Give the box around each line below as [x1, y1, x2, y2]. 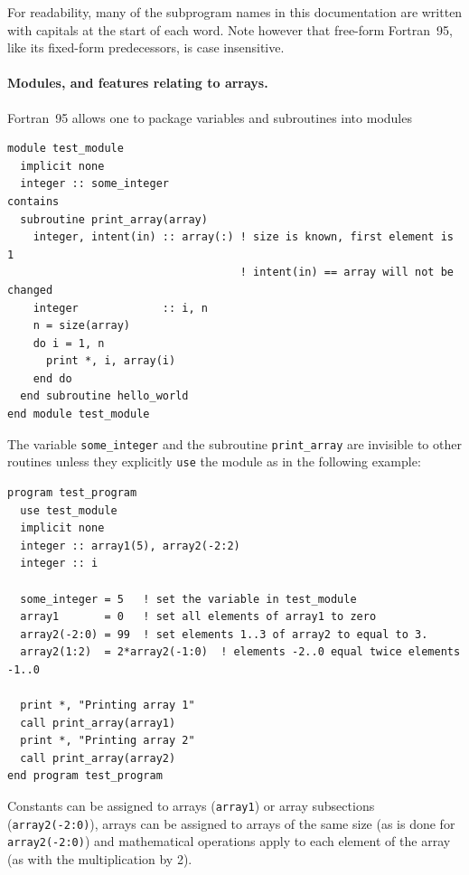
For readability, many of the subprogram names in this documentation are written [7, 3, 463, 21]
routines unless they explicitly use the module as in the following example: [7, 452, 421, 471]
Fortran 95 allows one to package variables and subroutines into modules [7, 108, 412, 127]
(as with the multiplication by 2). [7, 850, 192, 869]
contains [7, 194, 60, 208]
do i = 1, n [33, 336, 105, 350]
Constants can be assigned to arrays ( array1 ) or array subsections [7, 796, 375, 815]
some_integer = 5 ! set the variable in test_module [20, 592, 357, 606]
